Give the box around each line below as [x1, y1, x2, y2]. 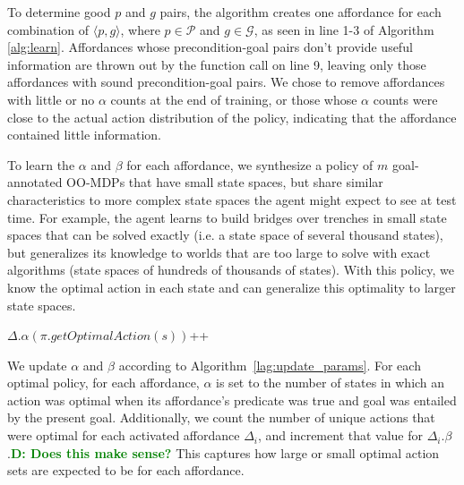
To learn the [7, 155, 75, 174]
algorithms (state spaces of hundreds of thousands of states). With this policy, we [7, 260, 455, 279]
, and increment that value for [257, 426, 424, 445]
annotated [7, 173, 63, 191]
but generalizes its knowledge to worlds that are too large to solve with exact [7, 242, 431, 261]
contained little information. [7, 125, 161, 144]
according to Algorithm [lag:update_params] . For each [118, 355, 421, 374]
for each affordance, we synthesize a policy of [126, 155, 374, 174]
